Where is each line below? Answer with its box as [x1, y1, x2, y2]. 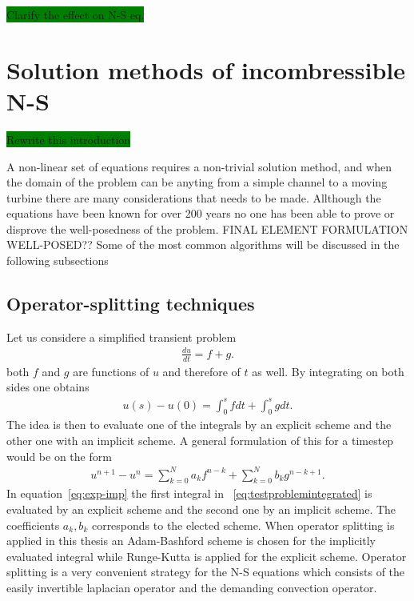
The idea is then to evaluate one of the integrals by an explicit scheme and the [6, 416, 392, 433]
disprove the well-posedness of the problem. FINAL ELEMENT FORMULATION [6, 220, 408, 237]
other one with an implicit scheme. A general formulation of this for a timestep [6, 431, 394, 448]
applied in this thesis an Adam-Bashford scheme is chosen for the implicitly [6, 532, 376, 549]
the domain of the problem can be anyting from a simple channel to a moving [6, 174, 388, 190]
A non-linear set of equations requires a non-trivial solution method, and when [6, 158, 392, 174]
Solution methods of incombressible [6, 53, 405, 86]
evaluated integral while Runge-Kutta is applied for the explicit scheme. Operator [6, 547, 407, 564]
